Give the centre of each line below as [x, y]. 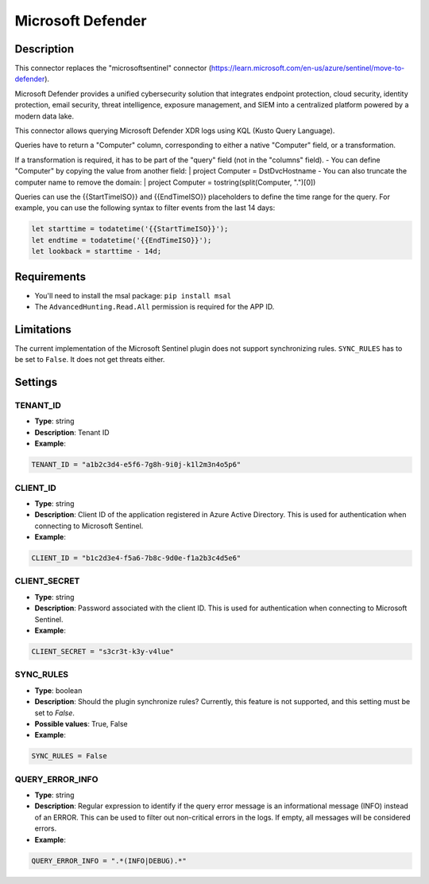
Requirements [50, 276]
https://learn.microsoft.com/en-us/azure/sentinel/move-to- [308, 68]
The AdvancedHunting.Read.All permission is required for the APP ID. [155, 307]
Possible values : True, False [81, 723]
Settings [36, 382]
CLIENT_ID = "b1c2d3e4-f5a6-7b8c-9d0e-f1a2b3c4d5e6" [136, 558]
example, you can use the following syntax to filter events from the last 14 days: [145, 208]
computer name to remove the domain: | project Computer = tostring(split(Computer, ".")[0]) [165, 182]
